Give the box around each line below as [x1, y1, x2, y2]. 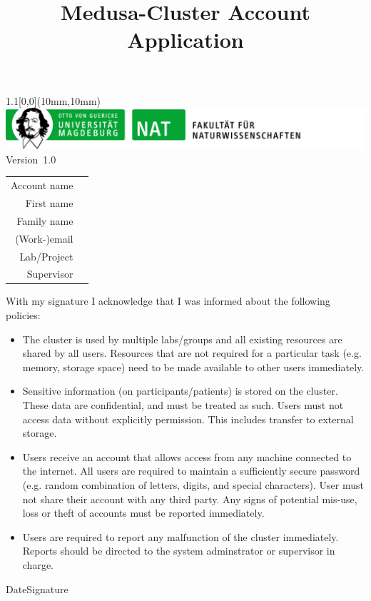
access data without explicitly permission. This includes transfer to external [22, 411, 354, 426]
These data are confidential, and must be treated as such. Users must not [22, 398, 344, 413]
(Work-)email [15, 231, 73, 246]
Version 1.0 [6, 151, 56, 166]
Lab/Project [19, 248, 73, 263]
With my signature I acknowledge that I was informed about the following [6, 293, 330, 308]
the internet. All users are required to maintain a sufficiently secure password [22, 463, 360, 478]
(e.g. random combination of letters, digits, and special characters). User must [22, 478, 364, 493]
